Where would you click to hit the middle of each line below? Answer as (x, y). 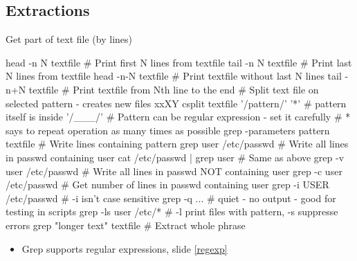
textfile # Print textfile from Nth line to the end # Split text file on (174, 89)
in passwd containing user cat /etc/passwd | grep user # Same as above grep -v (175, 157)
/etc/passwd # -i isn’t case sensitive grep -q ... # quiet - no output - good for (171, 198)
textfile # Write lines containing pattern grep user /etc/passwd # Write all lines (177, 144)
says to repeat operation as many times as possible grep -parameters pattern (168, 130)
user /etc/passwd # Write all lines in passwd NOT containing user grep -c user (174, 171)
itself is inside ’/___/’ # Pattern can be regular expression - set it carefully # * (178, 117)
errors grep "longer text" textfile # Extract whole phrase (126, 225)
